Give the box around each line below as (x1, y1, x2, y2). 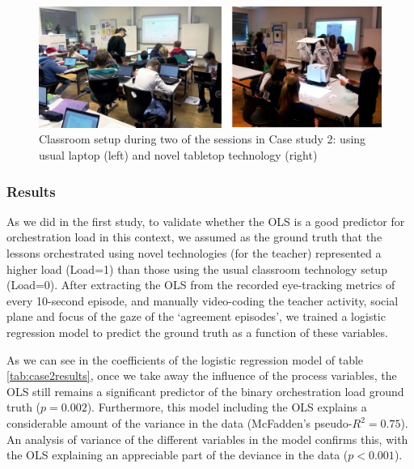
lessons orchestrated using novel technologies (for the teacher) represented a (6, 245, 382, 262)
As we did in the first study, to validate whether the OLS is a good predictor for (6, 212, 405, 229)
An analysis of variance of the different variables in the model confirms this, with (6, 430, 408, 447)
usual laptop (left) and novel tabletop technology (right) (39, 147, 318, 164)
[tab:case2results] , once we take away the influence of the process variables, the (6, 367, 397, 384)
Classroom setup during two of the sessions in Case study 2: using (39, 130, 366, 147)
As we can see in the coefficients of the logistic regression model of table (6, 351, 364, 368)
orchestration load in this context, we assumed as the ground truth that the (6, 228, 382, 245)
